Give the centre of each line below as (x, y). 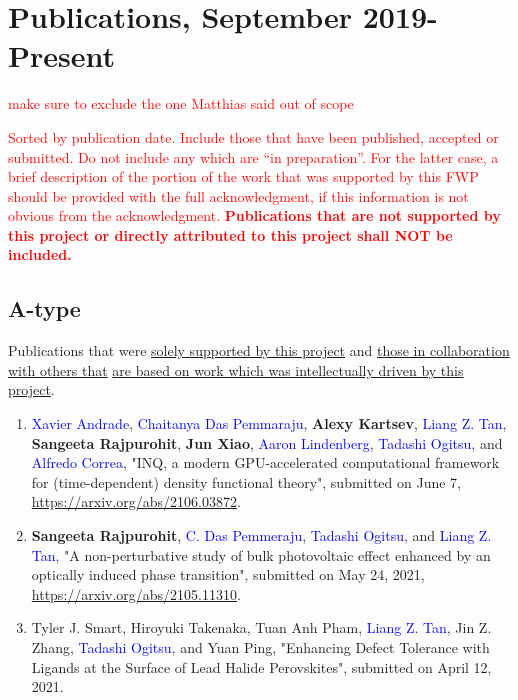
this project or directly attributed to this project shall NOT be (230, 234)
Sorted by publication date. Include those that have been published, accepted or (253, 136)
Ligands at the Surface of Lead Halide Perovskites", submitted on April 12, (261, 666)
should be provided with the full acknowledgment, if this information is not (238, 195)
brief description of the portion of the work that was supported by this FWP (243, 176)
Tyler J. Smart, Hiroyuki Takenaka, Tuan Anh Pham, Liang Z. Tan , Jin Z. (261, 627)
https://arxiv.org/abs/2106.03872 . (136, 501)
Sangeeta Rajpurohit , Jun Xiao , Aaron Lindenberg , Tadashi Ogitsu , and (267, 442)
